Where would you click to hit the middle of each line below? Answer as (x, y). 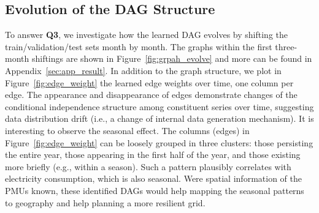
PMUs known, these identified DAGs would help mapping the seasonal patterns (155, 190)
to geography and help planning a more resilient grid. (105, 202)
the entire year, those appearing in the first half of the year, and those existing (153, 155)
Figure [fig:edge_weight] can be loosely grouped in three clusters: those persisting (159, 142)
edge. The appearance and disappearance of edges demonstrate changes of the (151, 95)
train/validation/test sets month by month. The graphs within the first (139, 46)
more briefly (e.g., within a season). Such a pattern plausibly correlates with (148, 166)
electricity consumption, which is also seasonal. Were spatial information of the (153, 178)
